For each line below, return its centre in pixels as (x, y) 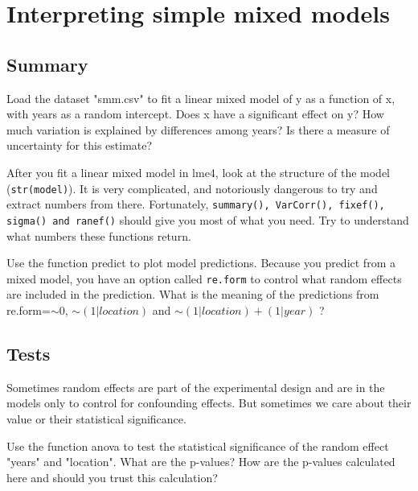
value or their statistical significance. (96, 418)
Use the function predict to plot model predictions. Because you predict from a (201, 263)
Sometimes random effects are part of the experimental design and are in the (196, 387)
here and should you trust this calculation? (112, 477)
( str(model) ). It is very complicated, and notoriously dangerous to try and (192, 188)
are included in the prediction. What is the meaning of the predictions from (193, 294)
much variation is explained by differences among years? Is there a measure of (198, 129)
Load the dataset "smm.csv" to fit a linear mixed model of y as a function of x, (201, 98)
